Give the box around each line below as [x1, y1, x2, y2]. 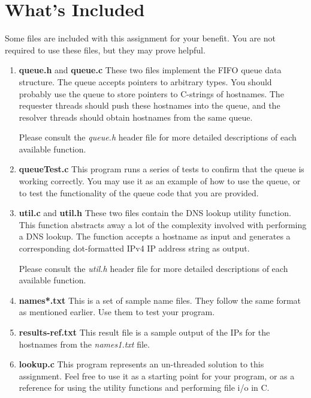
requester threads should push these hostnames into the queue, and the [19, 99, 280, 112]
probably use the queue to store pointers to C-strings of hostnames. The [19, 87, 284, 100]
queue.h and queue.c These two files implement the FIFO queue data [19, 64, 282, 76]
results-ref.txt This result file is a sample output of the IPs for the [19, 326, 270, 338]
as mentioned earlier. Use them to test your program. [19, 306, 215, 318]
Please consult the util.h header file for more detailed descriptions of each [19, 262, 288, 274]
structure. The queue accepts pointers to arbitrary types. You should [19, 75, 272, 88]
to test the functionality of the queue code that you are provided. [19, 186, 259, 199]
